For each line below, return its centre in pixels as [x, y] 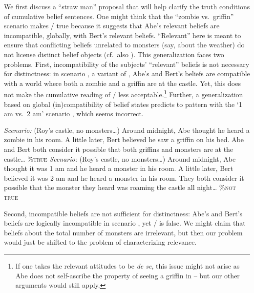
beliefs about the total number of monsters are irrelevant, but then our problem [123, 232]
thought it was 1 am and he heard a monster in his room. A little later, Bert [119, 168]
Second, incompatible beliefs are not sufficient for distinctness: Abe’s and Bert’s [123, 213]
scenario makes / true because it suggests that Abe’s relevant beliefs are [112, 26]
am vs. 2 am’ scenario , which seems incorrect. [74, 114]
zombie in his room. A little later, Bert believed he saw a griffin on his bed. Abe [124, 139]
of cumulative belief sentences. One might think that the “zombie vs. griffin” [119, 16]
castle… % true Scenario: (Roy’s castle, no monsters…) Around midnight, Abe [120, 158]
